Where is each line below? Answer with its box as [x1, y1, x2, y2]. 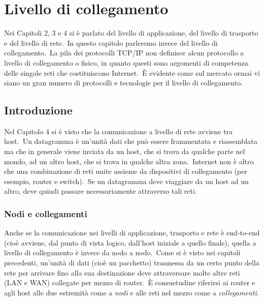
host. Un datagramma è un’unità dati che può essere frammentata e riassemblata [4, 136, 257, 146]
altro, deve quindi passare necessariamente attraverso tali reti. [4, 186, 197, 196]
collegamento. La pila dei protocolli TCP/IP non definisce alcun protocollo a [4, 47, 244, 58]
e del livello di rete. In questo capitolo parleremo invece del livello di [4, 37, 218, 48]
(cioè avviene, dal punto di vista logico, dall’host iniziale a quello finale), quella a [4, 237, 256, 248]
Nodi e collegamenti [4, 207, 87, 220]
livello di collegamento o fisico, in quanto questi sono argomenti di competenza [4, 57, 248, 68]
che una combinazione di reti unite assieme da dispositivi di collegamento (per [4, 166, 247, 176]
